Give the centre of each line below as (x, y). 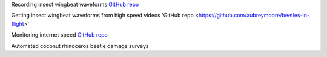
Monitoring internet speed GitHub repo (60, 35)
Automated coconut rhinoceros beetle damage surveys (80, 46)
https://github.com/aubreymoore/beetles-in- (254, 16)
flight (18, 23)
